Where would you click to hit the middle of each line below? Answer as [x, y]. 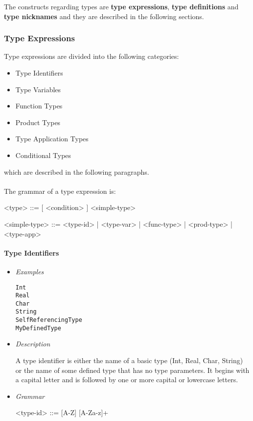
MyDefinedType [38, 328]
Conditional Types [43, 155]
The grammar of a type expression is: [60, 191]
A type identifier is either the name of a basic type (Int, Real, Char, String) [129, 360]
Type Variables [38, 89]
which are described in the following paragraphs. [77, 171]
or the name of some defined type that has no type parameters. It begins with [132, 370]
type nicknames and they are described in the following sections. [104, 16]
